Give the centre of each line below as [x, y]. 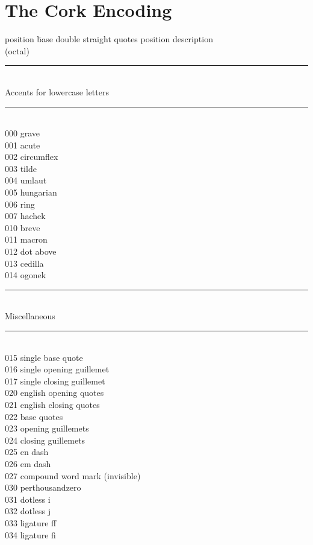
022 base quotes [34, 416]
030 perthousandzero [43, 487]
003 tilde [21, 168]
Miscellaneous [30, 316]
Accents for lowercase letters [57, 91]
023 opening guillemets [47, 428]
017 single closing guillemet [55, 381]
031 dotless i [28, 499]
